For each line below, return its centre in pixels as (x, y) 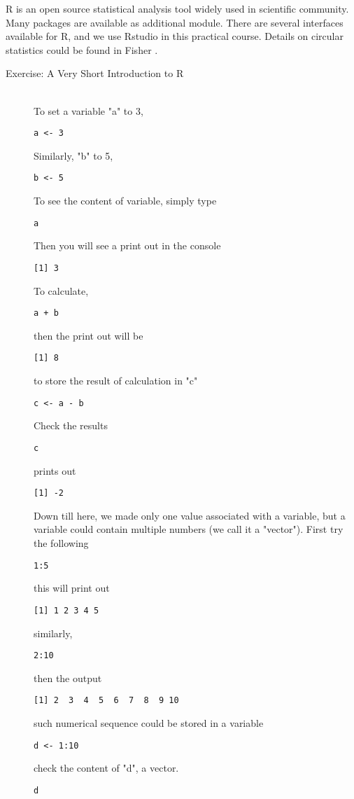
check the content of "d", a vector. (106, 768)
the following (61, 543)
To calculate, (61, 290)
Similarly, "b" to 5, (73, 155)
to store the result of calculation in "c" (116, 381)
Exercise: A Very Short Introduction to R (95, 73)
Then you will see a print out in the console (127, 245)
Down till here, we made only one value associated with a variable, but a (190, 515)
